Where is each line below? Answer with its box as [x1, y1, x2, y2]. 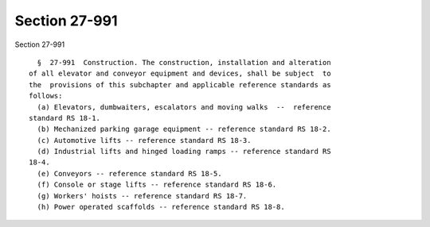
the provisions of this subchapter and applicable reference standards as [29, 80, 331, 89]
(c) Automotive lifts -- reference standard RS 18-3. [37, 136, 252, 144]
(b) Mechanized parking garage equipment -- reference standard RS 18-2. [37, 125, 331, 134]
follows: [29, 91, 63, 101]
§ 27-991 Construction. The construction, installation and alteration [37, 58, 331, 67]
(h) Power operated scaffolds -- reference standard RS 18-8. [37, 202, 286, 212]
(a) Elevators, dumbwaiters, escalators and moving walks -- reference [37, 102, 331, 111]
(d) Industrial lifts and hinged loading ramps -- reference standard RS [37, 147, 331, 156]
